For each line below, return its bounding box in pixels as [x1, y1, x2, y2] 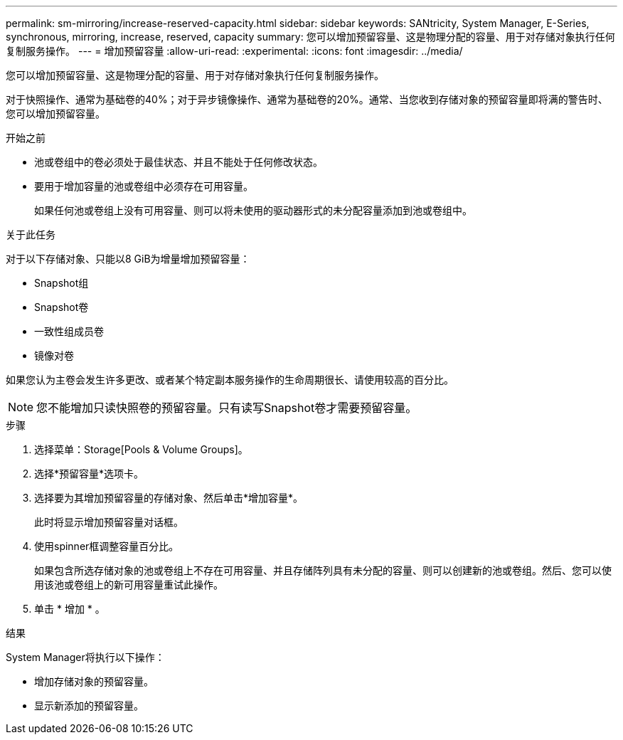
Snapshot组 [34, 277, 89, 289]
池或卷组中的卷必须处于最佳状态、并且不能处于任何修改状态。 [34, 156, 323, 168]
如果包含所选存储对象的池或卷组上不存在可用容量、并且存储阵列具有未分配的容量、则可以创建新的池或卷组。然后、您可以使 [34, 564, 612, 576]
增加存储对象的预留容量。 [34, 675, 154, 687]
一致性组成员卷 [34, 325, 104, 337]
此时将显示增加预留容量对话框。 [34, 516, 183, 528]
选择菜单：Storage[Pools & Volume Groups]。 [34, 443, 248, 455]
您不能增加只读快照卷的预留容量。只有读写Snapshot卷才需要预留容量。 [36, 401, 417, 415]
